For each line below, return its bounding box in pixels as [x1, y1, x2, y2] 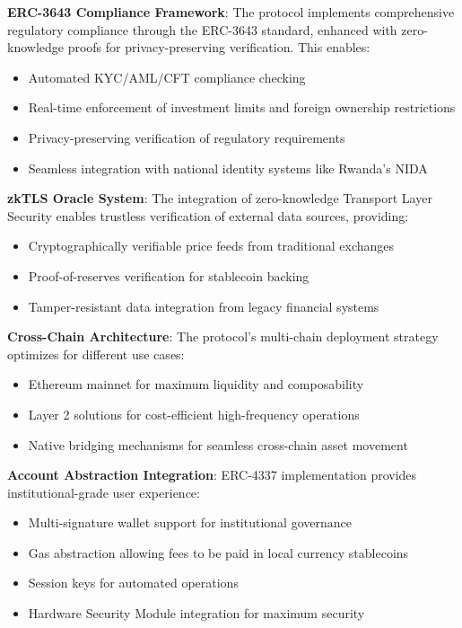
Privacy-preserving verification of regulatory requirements [28, 128, 345, 146]
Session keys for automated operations [28, 573, 239, 592]
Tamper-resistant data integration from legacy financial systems [28, 296, 379, 315]
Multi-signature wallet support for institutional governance [28, 513, 352, 532]
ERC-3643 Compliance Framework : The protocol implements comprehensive [7, 3, 455, 21]
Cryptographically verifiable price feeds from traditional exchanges [28, 236, 394, 255]
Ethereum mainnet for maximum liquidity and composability [28, 375, 364, 394]
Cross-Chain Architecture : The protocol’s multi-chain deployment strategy [7, 327, 439, 346]
